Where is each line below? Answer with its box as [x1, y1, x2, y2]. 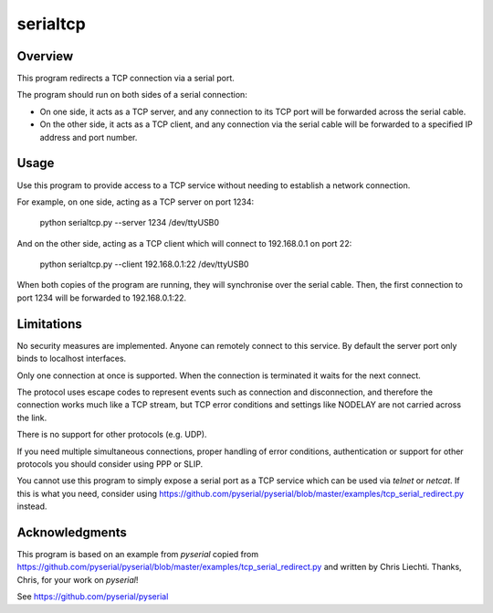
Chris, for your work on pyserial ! [16, 574, 139, 585]
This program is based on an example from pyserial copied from [16, 548, 259, 559]
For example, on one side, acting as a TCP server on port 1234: [16, 196, 255, 207]
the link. [16, 412, 47, 423]
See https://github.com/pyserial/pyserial [16, 591, 169, 602]
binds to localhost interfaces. [16, 353, 127, 365]
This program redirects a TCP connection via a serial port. [16, 73, 235, 84]
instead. [16, 501, 47, 512]
